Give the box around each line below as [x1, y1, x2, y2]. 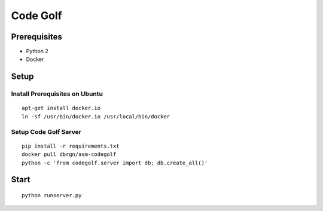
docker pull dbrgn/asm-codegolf [22, 151, 117, 158]
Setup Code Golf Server [11, 127, 82, 136]
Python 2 [26, 48, 49, 55]
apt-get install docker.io [22, 105, 101, 112]
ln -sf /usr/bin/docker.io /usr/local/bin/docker [22, 113, 170, 120]
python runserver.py [22, 192, 82, 198]
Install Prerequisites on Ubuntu [11, 90, 103, 98]
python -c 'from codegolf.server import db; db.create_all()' [22, 159, 208, 166]
